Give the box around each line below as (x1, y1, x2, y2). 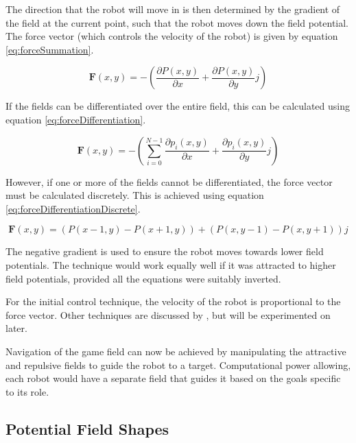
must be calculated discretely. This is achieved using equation (5, 188, 264, 202)
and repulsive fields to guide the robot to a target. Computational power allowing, (5, 357, 351, 372)
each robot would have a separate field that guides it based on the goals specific (5, 371, 341, 385)
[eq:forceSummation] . (5, 42, 94, 56)
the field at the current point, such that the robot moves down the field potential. (5, 15, 349, 29)
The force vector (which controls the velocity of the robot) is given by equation (5, 29, 338, 43)
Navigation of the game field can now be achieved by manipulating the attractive (5, 344, 346, 358)
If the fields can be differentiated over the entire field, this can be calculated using (5, 99, 350, 113)
